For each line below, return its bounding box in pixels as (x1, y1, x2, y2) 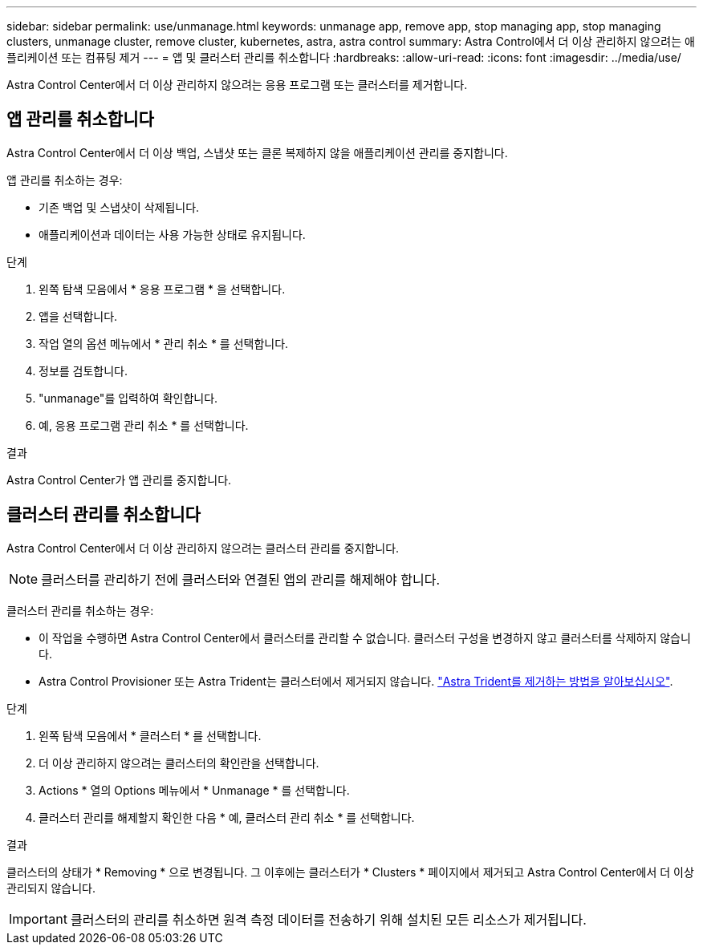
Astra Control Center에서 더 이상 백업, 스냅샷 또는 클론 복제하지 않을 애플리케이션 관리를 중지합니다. (6, 145, 508, 160)
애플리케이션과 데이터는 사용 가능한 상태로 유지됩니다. (39, 227, 306, 241)
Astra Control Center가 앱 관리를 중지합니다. (6, 472, 232, 487)
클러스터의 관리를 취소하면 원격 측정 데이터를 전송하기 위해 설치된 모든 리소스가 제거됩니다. (70, 911, 587, 928)
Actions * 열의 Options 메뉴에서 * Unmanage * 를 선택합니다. (39, 783, 350, 797)
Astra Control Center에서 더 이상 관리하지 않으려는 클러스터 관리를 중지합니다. (6, 540, 400, 555)
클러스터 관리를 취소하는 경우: (6, 603, 154, 617)
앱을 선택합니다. (39, 309, 118, 323)
